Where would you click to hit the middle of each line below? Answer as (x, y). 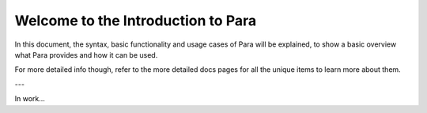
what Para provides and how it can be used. (86, 55)
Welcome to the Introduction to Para (136, 21)
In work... (30, 99)
